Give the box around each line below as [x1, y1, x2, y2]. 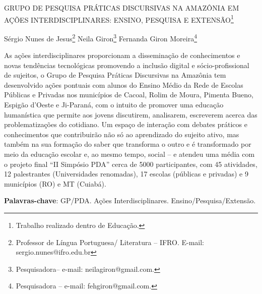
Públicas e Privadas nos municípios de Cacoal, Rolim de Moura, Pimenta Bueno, [4, 89, 253, 100]
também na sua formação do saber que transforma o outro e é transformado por [4, 139, 251, 149]
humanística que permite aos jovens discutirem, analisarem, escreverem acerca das [4, 109, 257, 120]
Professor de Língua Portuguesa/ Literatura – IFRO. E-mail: [16, 237, 204, 247]
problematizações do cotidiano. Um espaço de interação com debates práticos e [4, 119, 247, 130]
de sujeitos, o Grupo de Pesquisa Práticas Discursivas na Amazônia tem [4, 70, 226, 80]
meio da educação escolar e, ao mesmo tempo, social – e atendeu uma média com [4, 149, 255, 159]
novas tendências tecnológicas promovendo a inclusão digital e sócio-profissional [4, 60, 249, 70]
